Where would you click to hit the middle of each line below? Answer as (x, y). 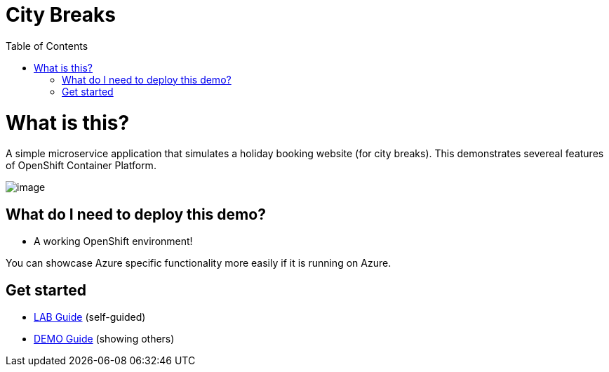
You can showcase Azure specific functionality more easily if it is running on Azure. (199, 263)
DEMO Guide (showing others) (104, 338)
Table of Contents (47, 46)
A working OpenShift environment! (113, 241)
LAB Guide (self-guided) (90, 317)
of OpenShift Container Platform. (81, 166)
